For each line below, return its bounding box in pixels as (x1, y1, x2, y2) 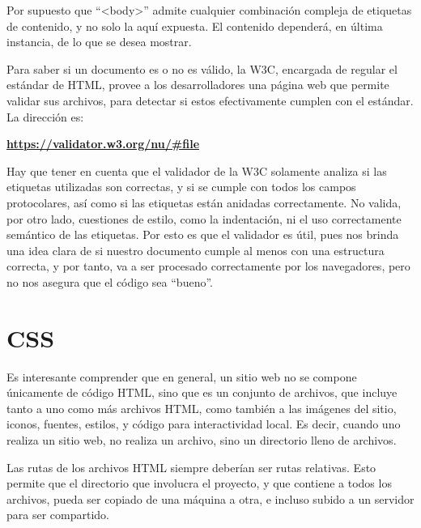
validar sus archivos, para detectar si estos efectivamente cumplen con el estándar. (6, 92, 414, 109)
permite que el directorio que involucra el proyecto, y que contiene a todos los (6, 475, 392, 492)
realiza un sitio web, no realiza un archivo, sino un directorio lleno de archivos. (6, 432, 397, 448)
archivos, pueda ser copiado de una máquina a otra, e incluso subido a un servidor (6, 490, 415, 507)
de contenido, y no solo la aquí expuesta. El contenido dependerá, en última (6, 17, 383, 34)
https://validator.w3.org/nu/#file (6, 135, 200, 152)
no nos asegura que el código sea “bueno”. (6, 273, 213, 290)
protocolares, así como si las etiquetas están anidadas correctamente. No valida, (6, 194, 402, 211)
